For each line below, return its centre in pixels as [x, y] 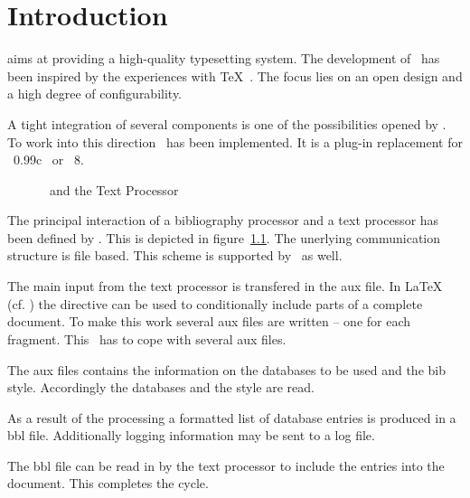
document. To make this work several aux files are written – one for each [209, 321]
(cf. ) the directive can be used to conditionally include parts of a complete [215, 303]
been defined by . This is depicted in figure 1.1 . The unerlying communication [224, 237]
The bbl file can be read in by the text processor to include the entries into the [226, 465]
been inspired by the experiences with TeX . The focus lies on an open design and [235, 75]
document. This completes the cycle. [108, 483]
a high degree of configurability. [95, 94]
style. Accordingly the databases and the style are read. [161, 387]
